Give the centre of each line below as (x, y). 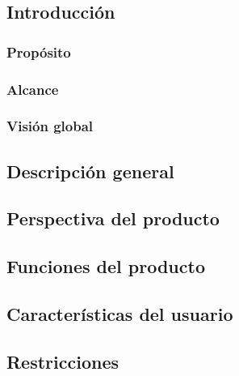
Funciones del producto (106, 266)
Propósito (39, 51)
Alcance (33, 89)
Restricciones (63, 361)
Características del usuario (120, 314)
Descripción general (90, 171)
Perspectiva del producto (113, 218)
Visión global (50, 126)
